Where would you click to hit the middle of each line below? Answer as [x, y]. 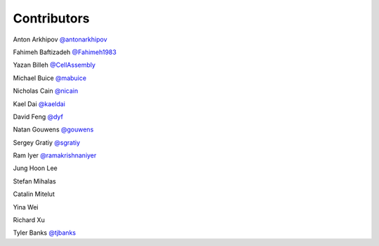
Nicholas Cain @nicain [46, 91]
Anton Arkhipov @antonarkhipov [60, 39]
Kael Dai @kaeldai [39, 104]
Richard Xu [29, 220]
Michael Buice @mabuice [50, 78]
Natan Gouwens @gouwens [53, 129]
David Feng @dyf [38, 117]
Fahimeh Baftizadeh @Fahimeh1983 [65, 52]
